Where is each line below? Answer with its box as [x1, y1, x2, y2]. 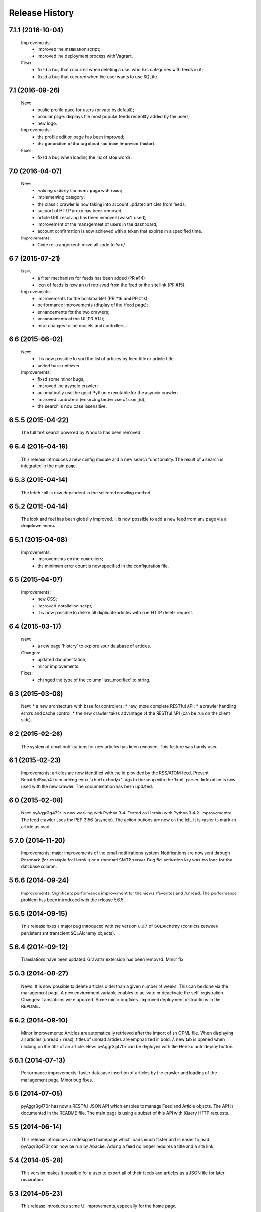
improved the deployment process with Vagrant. [37, 53, 133, 59]
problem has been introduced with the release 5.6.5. [21, 897, 125, 903]
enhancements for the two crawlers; [37, 309, 110, 315]
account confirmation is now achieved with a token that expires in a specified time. [37, 228, 203, 234]
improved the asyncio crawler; [37, 383, 98, 389]
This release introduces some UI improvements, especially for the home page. [21, 1203, 177, 1209]
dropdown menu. [21, 523, 55, 528]
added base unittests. [37, 363, 81, 368]
